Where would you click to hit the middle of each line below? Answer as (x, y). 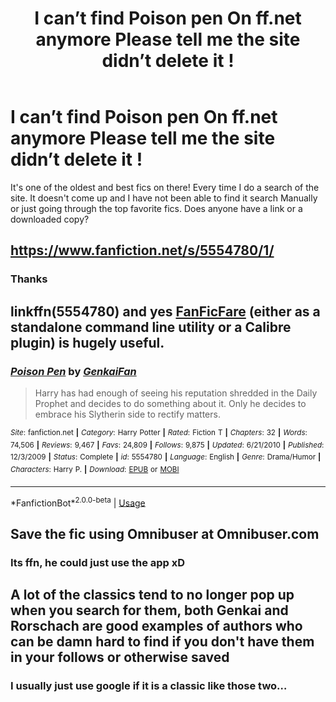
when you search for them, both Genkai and (149, 610)
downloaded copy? (50, 219)
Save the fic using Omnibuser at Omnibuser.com (165, 533)
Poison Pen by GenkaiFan (73, 371)
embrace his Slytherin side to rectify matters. (127, 414)
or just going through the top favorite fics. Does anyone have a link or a (156, 208)
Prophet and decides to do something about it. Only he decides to (170, 403)
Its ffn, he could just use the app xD (98, 562)
